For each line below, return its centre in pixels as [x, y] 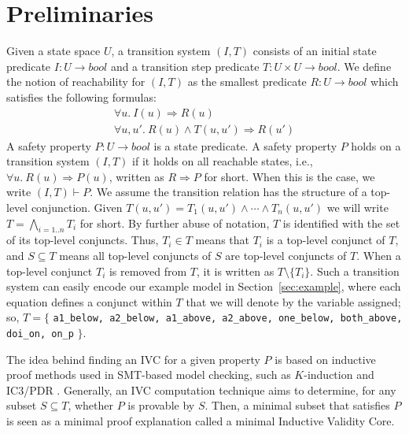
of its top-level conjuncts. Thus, [83, 240]
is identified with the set [341, 223]
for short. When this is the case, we [289, 176]
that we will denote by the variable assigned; [293, 301]
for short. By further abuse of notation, [175, 223]
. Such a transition [355, 271]
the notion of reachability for [76, 82]
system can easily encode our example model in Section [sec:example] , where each [204, 286]
